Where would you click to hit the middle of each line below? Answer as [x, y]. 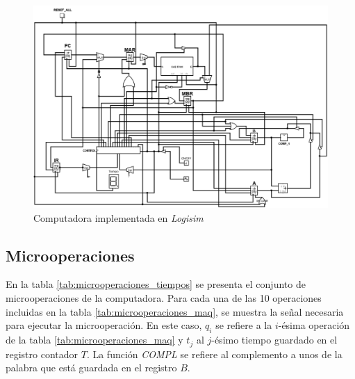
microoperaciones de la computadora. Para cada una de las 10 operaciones [164, 298]
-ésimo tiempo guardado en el [274, 340]
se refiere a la [244, 325]
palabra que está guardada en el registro [91, 368]
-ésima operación [314, 325]
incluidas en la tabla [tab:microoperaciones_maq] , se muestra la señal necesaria [175, 311]
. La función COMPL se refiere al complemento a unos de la [214, 354]
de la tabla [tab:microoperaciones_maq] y [94, 340]
